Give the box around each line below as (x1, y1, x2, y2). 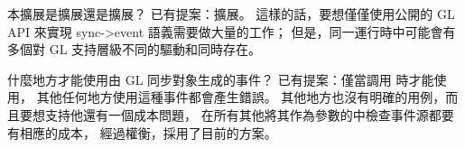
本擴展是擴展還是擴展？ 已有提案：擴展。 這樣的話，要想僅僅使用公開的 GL (7, 5, 455, 23)
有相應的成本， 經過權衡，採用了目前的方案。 (7, 123, 277, 142)
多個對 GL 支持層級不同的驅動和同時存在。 (7, 40, 262, 59)
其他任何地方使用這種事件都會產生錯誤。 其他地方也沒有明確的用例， (36, 88, 446, 106)
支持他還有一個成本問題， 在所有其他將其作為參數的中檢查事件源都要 (44, 105, 454, 124)
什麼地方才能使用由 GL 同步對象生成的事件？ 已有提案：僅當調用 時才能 (7, 69, 434, 88)
